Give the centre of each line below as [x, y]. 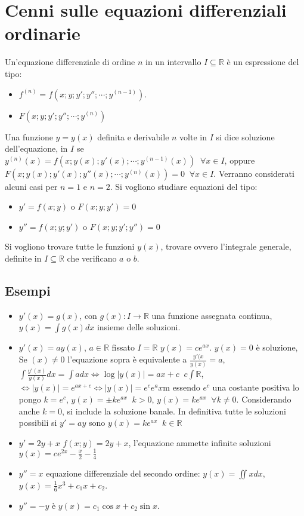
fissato [123, 347]
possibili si [38, 423]
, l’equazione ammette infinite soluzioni [200, 442]
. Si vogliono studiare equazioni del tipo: [184, 186]
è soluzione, [277, 347]
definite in [23, 258]
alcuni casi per [31, 186]
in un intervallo [173, 62]
